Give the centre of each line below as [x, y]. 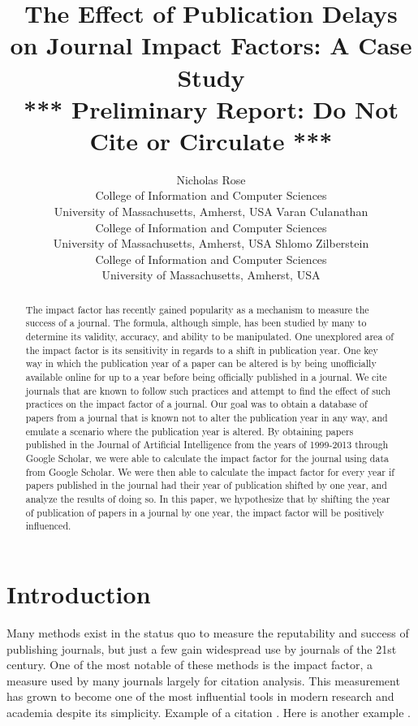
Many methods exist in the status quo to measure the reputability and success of [208, 632]
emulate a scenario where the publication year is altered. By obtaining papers [190, 431]
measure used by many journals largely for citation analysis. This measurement [203, 680]
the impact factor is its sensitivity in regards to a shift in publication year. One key [202, 350]
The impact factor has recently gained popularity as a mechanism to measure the [197, 309]
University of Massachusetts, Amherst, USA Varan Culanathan [211, 212]
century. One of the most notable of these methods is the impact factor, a [190, 665]
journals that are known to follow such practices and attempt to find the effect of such [208, 390]
